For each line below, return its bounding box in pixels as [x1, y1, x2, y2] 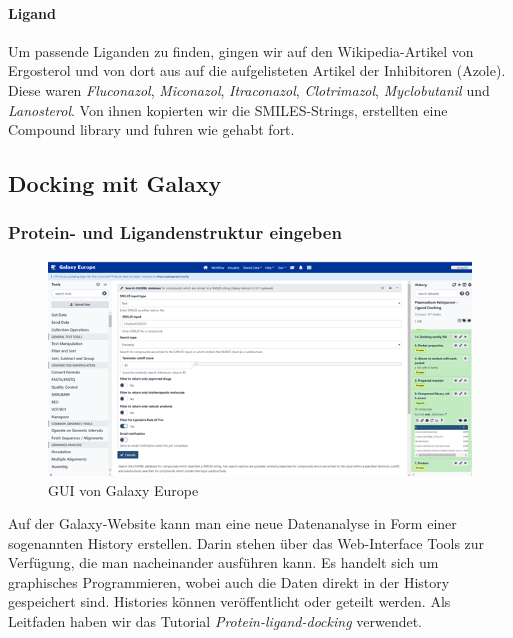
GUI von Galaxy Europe [48, 479, 199, 500]
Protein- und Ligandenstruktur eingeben [8, 220, 342, 245]
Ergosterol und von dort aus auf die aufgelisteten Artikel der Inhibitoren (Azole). [8, 60, 506, 81]
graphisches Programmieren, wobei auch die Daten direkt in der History [8, 571, 450, 592]
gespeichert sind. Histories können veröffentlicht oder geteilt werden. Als [8, 591, 451, 612]
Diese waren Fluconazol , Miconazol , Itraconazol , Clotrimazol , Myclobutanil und [8, 79, 490, 100]
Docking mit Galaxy [8, 168, 222, 199]
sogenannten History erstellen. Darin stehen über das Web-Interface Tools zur [8, 532, 485, 553]
